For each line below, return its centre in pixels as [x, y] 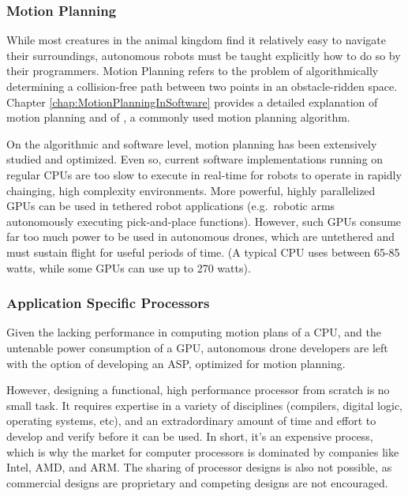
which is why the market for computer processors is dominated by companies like [203, 451]
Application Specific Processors [108, 303]
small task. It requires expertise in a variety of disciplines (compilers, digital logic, [204, 405]
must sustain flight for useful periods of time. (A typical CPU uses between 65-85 [203, 252]
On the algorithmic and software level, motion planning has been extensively [192, 143]
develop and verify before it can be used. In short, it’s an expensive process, [190, 436]
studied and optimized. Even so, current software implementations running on [195, 159]
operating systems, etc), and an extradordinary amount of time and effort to [191, 421]
